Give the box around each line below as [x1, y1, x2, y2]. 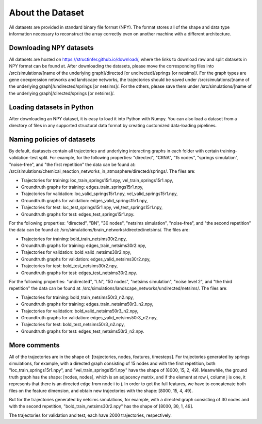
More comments [9, 341, 60, 349]
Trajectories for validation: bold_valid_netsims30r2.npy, [21, 249, 131, 255]
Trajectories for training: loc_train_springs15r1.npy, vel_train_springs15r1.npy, [21, 177, 173, 183]
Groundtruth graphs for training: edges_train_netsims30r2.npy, [21, 243, 147, 248]
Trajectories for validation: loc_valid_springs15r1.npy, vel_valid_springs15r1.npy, [21, 191, 178, 196]
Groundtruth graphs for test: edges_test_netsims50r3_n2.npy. [21, 328, 145, 334]
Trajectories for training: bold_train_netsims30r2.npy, [21, 236, 127, 242]
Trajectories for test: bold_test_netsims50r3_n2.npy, [21, 322, 125, 327]
